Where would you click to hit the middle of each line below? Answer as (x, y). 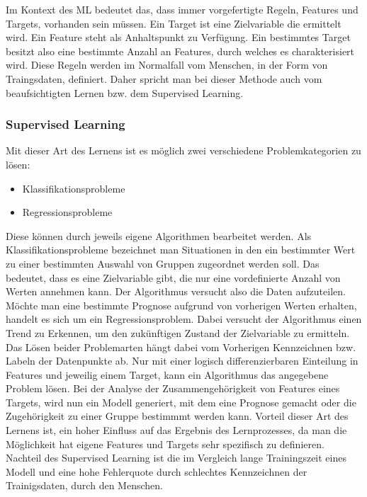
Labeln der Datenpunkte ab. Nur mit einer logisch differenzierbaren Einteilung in (182, 361)
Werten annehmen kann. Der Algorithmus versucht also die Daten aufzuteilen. (176, 291)
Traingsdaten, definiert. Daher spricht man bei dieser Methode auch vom (164, 78)
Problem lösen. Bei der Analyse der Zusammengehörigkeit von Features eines (173, 388)
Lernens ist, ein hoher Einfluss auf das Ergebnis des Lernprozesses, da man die (176, 430)
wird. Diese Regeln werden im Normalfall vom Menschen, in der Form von (167, 65)
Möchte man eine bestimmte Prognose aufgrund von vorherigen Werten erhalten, (181, 305)
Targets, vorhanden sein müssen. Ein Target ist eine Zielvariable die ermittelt (174, 23)
